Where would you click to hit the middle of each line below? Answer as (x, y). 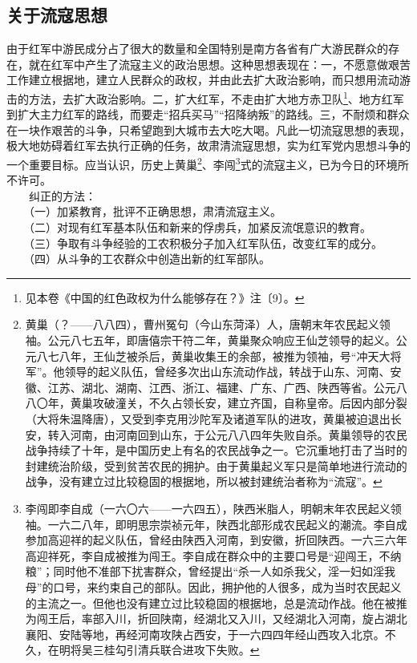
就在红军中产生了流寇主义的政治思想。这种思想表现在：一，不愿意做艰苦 (219, 64)
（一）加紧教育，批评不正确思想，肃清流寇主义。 (155, 211)
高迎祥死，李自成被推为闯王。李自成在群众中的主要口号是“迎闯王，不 (208, 555)
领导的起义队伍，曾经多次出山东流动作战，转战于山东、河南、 (227, 372)
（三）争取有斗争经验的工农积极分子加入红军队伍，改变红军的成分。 (205, 243)
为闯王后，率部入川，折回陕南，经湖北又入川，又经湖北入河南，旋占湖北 (216, 619)
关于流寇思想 (57, 15)
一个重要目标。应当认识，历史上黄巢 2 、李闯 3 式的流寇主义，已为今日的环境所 (208, 163)
